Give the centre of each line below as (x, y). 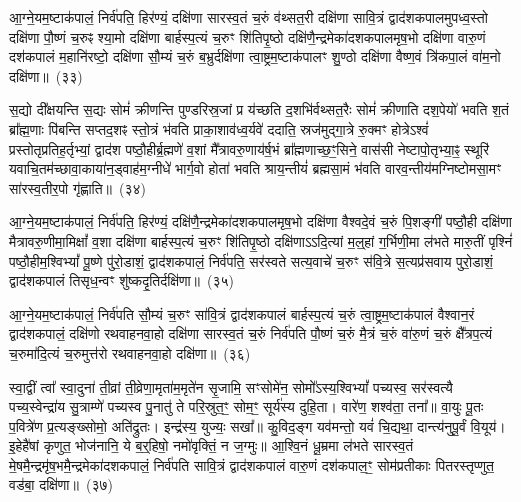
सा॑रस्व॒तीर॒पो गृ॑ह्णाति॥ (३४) (78, 187)
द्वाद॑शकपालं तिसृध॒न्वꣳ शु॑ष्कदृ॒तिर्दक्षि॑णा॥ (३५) (122, 280)
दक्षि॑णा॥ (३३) (46, 75)
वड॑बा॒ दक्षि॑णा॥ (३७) (61, 484)
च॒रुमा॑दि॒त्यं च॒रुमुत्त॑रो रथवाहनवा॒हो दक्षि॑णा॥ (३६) (130, 352)
